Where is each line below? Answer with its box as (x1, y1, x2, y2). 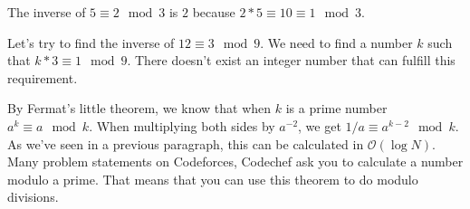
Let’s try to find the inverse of (7, 33, 175, 52)
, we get (298, 116, 341, 135)
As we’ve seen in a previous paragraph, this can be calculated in (7, 134, 364, 153)
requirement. (7, 68, 78, 87)
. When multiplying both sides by (89, 116, 275, 135)
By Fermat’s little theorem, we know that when (7, 99, 272, 118)
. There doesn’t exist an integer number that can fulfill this (127, 51, 456, 70)
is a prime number (285, 99, 388, 118)
